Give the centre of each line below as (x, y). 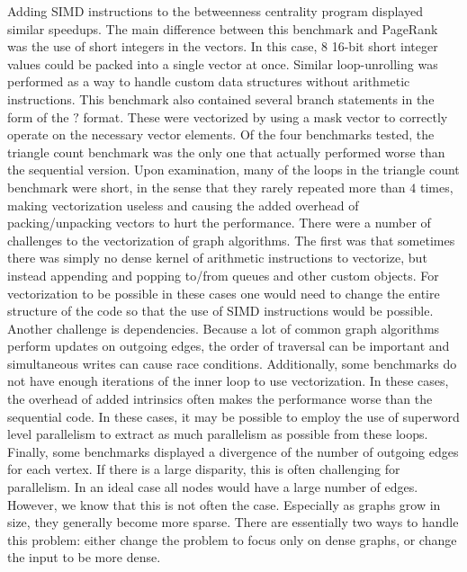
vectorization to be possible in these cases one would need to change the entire (224, 293)
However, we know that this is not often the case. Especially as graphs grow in (224, 504)
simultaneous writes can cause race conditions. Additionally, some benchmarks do (232, 363)
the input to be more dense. (84, 557)
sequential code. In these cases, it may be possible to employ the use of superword (233, 416)
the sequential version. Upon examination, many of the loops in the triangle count (233, 170)
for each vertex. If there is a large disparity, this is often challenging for (204, 469)
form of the (38, 116)
